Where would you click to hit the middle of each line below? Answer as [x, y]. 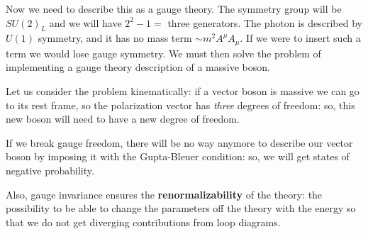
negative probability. [50, 170]
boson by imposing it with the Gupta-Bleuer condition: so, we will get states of [178, 156]
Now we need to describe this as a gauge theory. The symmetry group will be [174, 9]
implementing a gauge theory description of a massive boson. [138, 67]
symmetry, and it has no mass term [115, 38]
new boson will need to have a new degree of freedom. [123, 119]
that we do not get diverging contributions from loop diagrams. [143, 222]
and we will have [85, 22]
